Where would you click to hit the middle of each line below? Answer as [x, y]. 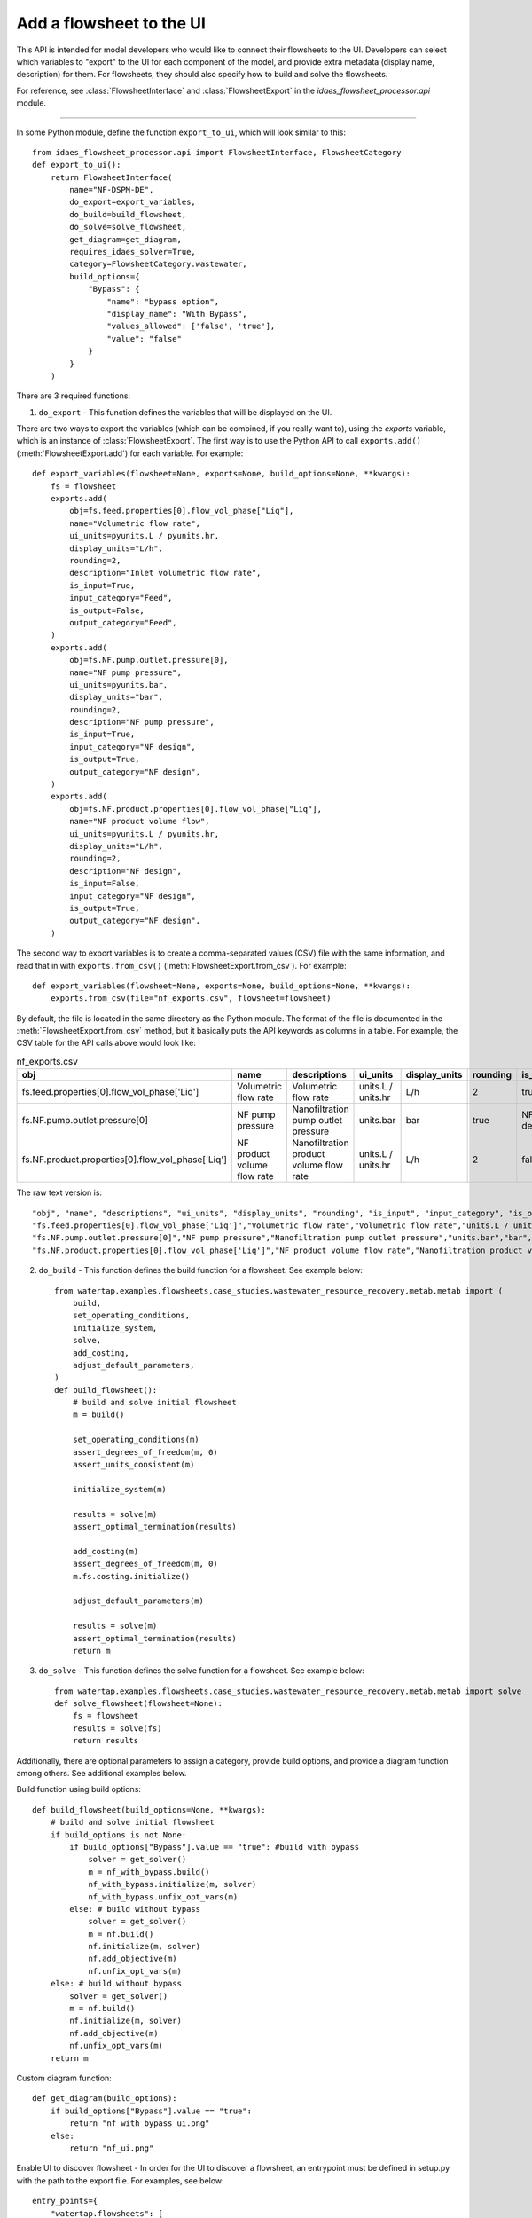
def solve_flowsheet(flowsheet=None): [139, 1704]
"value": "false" [144, 338]
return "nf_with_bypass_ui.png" [140, 2124]
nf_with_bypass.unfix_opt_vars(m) [163, 1897]
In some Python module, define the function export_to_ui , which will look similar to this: [181, 132]
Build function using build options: [79, 1789]
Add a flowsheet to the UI [111, 23]
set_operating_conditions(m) [136, 1440]
